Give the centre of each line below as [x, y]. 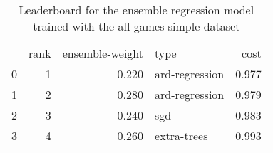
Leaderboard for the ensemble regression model [136, 10]
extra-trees [181, 136]
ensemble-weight [103, 53]
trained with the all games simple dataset [136, 26]
